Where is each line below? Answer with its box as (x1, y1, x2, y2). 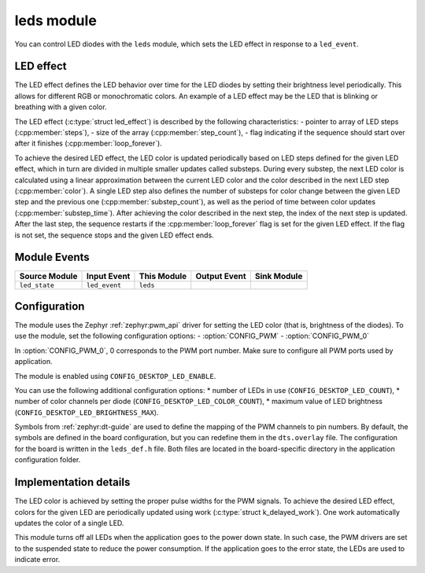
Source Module (19, 271, 78, 282)
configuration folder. (14, 455, 81, 465)
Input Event (86, 271, 131, 282)
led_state (19, 281, 55, 290)
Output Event (195, 271, 246, 282)
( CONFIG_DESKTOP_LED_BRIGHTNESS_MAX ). (14, 407, 159, 417)
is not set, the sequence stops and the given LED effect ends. (14, 230, 214, 240)
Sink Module (254, 271, 303, 282)
